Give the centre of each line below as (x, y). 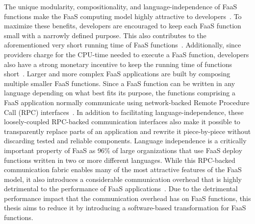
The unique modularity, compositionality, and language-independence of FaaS (121, 6)
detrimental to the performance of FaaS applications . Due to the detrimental (121, 189)
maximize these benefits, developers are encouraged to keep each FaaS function (123, 26)
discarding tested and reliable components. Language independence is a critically (125, 141)
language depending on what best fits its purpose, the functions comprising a (120, 93)
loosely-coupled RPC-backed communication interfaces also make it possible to (122, 122)
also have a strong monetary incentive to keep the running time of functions (118, 64)
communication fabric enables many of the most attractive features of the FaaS (123, 169)
